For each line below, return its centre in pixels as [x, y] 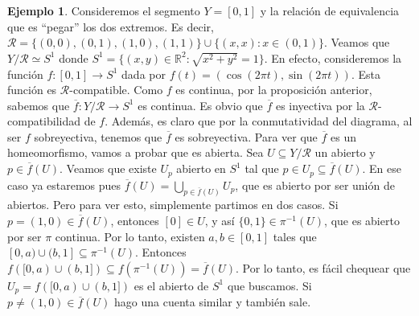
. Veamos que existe [108, 168]
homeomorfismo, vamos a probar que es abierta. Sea [136, 152]
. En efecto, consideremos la [333, 57]
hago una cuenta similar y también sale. [213, 302]
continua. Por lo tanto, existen [130, 236]
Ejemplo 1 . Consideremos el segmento [104, 10]
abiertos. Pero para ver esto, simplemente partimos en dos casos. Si [173, 205]
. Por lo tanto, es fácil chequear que [323, 267]
